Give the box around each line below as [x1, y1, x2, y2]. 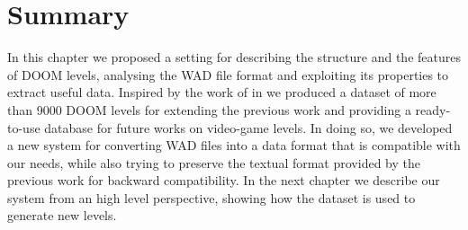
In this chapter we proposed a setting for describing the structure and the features [7, 48, 461, 66]
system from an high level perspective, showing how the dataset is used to [7, 188, 416, 207]
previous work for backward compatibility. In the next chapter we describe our [7, 171, 440, 190]
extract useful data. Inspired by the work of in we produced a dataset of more [7, 83, 436, 102]
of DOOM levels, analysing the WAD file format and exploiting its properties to [7, 65, 449, 84]
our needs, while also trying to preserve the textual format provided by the [7, 153, 420, 172]
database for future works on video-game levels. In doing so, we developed [44, 118, 453, 137]
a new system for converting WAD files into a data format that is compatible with [7, 136, 461, 155]
